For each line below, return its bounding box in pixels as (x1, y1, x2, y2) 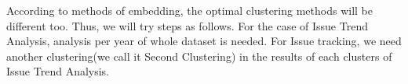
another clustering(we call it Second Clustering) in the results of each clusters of (6, 47, 392, 64)
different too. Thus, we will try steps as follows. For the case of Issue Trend (6, 17, 368, 33)
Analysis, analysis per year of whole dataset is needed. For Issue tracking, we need (6, 33, 402, 49)
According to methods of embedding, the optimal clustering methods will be (6, 2, 373, 18)
